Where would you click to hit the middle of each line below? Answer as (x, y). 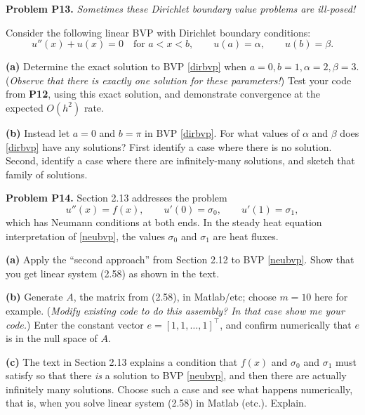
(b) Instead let (38, 132)
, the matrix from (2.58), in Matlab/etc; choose (175, 297)
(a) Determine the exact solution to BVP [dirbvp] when (126, 66)
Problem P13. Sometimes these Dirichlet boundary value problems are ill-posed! (181, 8)
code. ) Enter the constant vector (75, 324)
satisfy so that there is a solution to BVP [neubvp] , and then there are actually (176, 375)
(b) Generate (34, 297)
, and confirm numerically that (286, 324)
